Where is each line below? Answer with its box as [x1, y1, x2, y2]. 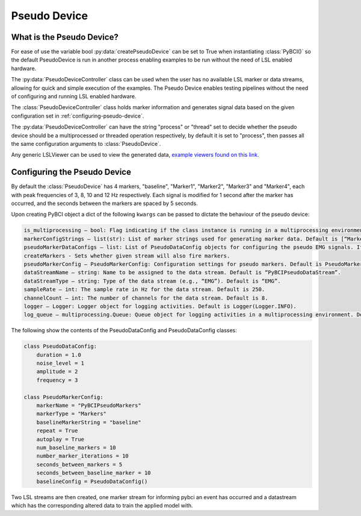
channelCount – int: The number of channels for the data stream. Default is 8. [23, 294, 268, 301]
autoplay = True [36, 436, 84, 442]
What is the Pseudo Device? [11, 32, 119, 42]
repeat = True [36, 427, 78, 434]
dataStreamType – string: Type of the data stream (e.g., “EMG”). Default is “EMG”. [23, 277, 281, 285]
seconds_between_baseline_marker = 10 [36, 470, 151, 476]
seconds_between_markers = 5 [36, 461, 123, 468]
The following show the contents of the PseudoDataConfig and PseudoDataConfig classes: [11, 327, 237, 334]
